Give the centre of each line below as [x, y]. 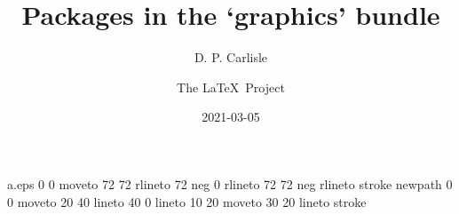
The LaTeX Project [231, 87]
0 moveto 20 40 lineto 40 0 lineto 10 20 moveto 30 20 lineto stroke [187, 201]
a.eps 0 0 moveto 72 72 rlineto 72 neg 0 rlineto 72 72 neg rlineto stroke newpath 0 [230, 183]
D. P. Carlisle [231, 57]
